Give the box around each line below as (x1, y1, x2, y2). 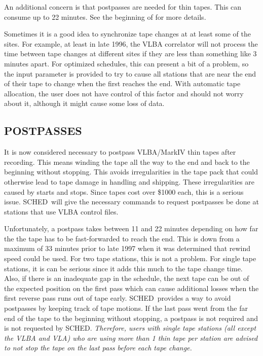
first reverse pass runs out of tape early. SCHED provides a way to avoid (4, 293, 231, 303)
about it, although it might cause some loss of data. (4, 98, 165, 109)
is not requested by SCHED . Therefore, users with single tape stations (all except (4, 323, 256, 333)
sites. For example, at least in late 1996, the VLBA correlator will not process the (4, 38, 258, 49)
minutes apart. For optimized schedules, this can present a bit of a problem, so (4, 58, 249, 68)
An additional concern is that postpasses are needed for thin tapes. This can (4, 2, 242, 12)
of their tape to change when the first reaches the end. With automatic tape (4, 78, 241, 89)
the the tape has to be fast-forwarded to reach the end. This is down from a (4, 233, 240, 243)
